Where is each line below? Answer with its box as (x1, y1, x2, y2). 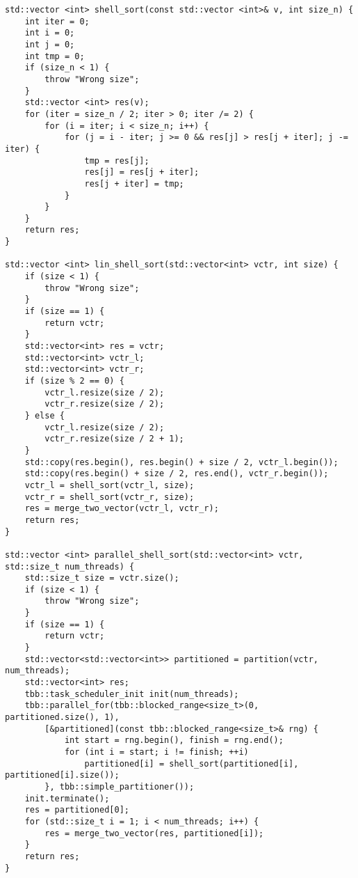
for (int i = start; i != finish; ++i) (64, 747, 249, 757)
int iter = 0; (24, 16, 90, 26)
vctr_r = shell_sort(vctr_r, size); (24, 492, 195, 502)
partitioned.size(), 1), (5, 712, 120, 723)
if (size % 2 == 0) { (24, 376, 124, 386)
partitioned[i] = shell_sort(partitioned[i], (84, 758, 299, 769)
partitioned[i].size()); (5, 770, 120, 781)
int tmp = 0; (24, 51, 85, 61)
